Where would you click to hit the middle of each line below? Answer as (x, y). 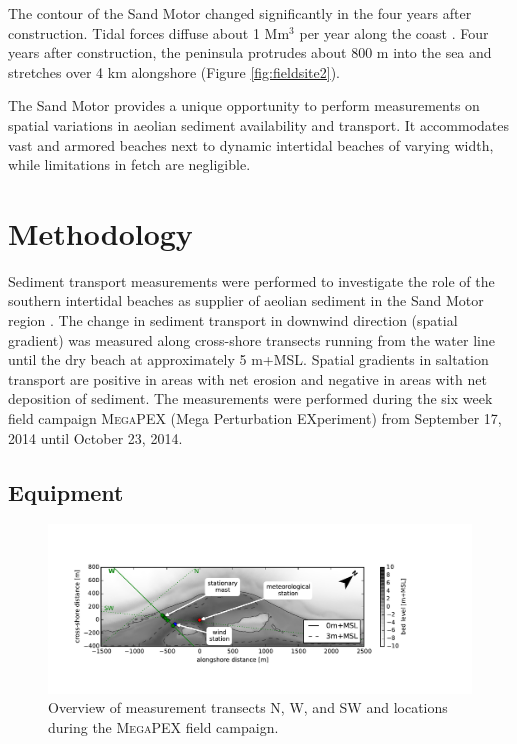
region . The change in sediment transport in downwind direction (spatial (233, 320)
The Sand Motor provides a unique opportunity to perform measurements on (244, 105)
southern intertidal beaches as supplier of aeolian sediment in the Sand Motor (246, 300)
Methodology (100, 232)
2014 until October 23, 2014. (95, 437)
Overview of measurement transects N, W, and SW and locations (248, 707)
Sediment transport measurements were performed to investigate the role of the (251, 280)
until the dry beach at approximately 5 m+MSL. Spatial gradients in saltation (248, 359)
